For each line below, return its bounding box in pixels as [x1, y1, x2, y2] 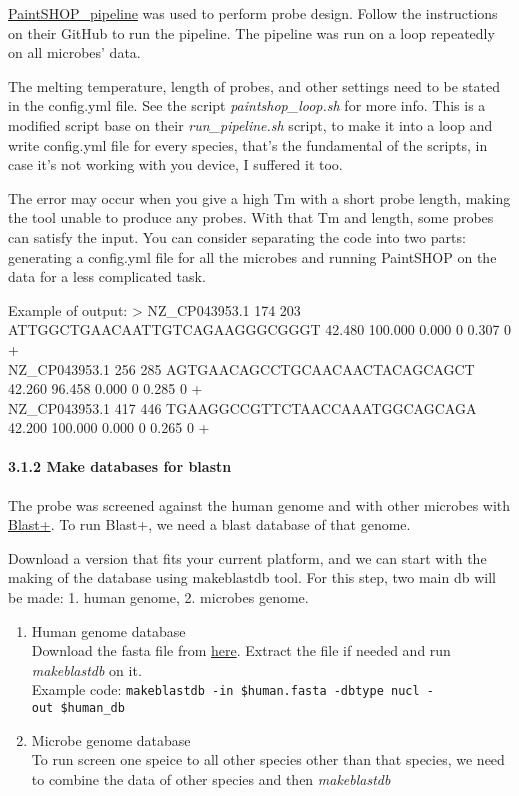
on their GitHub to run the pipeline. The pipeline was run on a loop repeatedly [8, 22, 495, 43]
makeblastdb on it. [31, 659, 142, 680]
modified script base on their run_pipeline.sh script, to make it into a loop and [8, 114, 493, 135]
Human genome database [31, 620, 186, 641]
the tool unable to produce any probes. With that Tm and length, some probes [8, 207, 494, 228]
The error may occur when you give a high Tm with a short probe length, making [8, 187, 511, 208]
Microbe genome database [31, 729, 191, 750]
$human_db [60, 701, 125, 716]
